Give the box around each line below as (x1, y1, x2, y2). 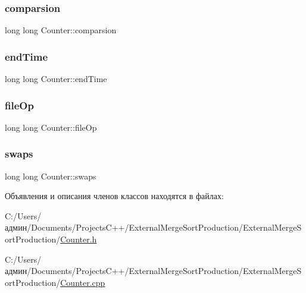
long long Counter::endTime (5, 73, 107, 85)
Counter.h (60, 233, 97, 245)
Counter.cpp (60, 276, 105, 288)
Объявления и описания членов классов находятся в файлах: (5, 190, 224, 202)
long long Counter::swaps (5, 169, 96, 182)
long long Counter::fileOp (5, 121, 97, 133)
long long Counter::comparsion (5, 24, 117, 36)
